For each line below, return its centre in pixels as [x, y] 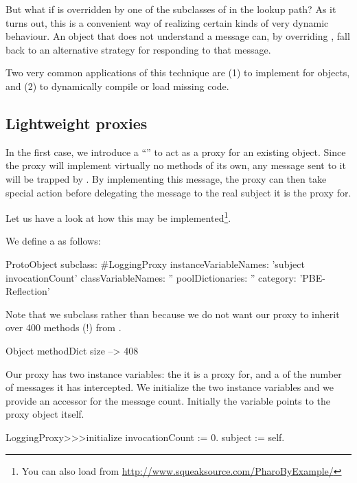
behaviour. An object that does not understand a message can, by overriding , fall [178, 36]
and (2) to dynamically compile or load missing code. [117, 86]
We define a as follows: [53, 241]
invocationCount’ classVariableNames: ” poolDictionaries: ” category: [151, 277]
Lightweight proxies [77, 123]
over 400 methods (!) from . [64, 327]
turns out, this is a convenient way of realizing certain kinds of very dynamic [167, 22]
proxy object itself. [45, 414]
